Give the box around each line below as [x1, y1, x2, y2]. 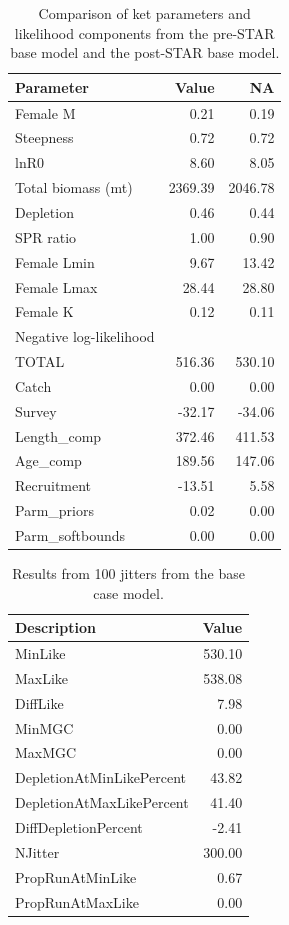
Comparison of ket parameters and [38, 3, 251, 23]
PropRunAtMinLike [15, 866, 137, 887]
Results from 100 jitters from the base [12, 563, 245, 584]
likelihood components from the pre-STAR [14, 22, 275, 43]
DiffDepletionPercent [15, 817, 143, 837]
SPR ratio [15, 226, 77, 247]
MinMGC [15, 717, 74, 738]
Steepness [15, 127, 74, 148]
